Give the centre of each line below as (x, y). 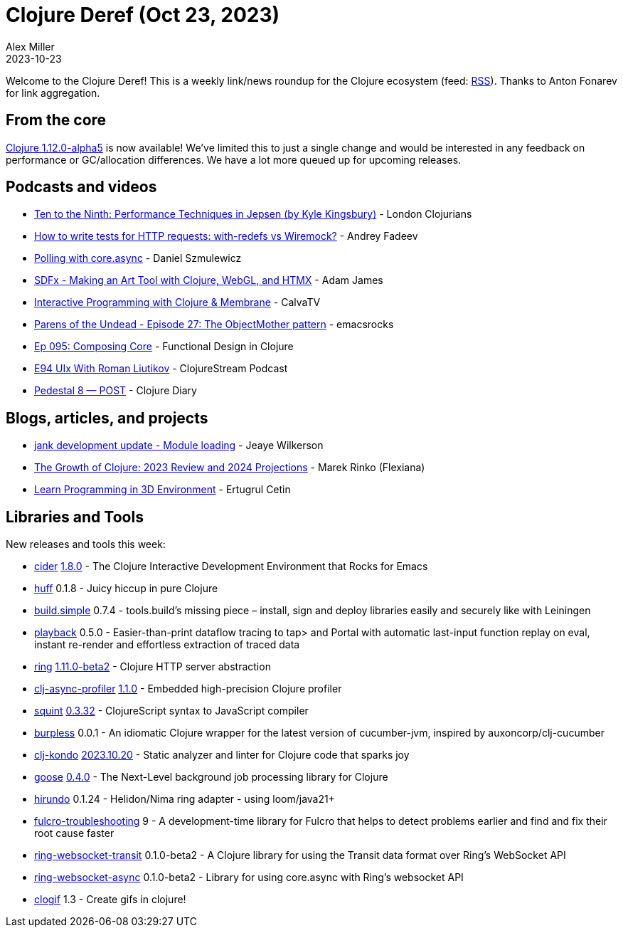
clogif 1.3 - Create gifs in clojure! (110, 900)
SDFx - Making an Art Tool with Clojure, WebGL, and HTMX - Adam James (209, 280)
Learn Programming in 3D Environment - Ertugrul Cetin (163, 490)
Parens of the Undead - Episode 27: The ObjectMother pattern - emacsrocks (214, 325)
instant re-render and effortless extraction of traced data (167, 645)
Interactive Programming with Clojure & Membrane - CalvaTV (177, 302)
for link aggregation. (53, 93)
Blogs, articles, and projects (107, 418)
